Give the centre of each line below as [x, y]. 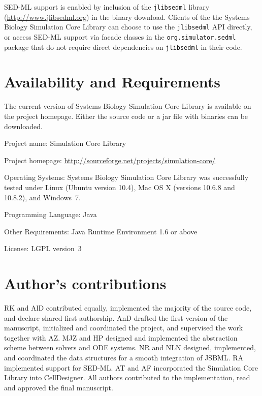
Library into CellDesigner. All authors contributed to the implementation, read [127, 377]
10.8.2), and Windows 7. [42, 197]
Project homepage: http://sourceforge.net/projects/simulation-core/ [110, 160]
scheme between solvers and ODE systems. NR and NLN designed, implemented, [130, 347]
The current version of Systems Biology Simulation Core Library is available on [128, 106]
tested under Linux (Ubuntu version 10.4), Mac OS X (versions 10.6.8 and [120, 187]
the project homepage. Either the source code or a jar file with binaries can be [126, 116]
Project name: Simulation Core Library [65, 143]
